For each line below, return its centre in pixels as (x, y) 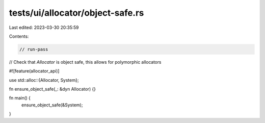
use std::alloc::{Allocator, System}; (44, 80)
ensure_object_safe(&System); (52, 105)
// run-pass (34, 49)
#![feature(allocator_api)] (34, 71)
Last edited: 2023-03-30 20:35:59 (44, 27)
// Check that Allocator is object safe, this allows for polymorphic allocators (85, 62)
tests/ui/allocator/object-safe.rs (77, 13)
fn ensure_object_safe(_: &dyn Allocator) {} (52, 89)
